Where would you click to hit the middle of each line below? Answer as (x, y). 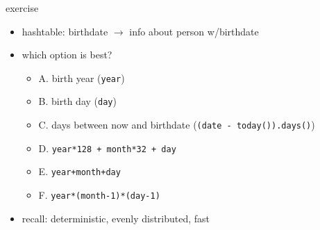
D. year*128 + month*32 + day (107, 148)
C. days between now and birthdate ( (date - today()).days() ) (177, 125)
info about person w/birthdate (194, 31)
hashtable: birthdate (65, 31)
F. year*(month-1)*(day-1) (99, 195)
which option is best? (67, 55)
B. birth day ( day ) (77, 101)
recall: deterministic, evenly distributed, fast (116, 218)
